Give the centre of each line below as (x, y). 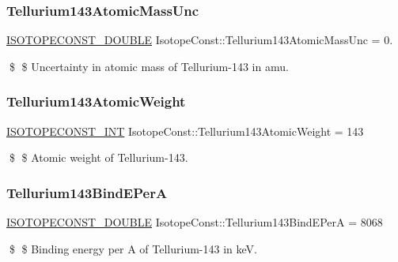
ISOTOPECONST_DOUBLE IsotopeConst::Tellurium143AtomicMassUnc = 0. (200, 40)
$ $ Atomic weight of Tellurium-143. (99, 157)
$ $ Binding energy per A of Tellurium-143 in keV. (133, 248)
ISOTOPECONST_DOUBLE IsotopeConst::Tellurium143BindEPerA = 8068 (195, 222)
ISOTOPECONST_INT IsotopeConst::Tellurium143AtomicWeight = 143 (185, 131)
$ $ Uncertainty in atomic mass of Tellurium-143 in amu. (149, 66)
